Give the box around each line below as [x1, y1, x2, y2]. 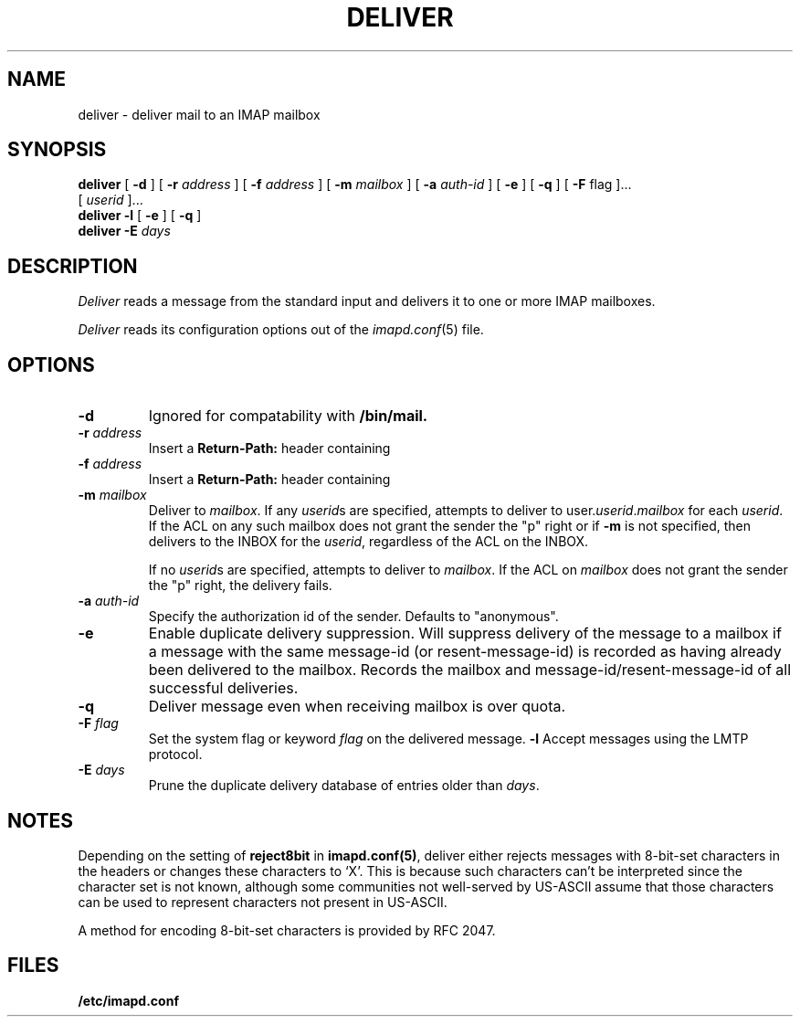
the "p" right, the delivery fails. [148, 577, 332, 594]
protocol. [148, 746, 203, 763]
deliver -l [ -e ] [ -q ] [78, 207, 202, 224]
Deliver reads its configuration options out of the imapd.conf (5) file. [78, 322, 484, 338]
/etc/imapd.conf [78, 992, 179, 1008]
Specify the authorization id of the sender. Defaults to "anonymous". [148, 608, 559, 625]
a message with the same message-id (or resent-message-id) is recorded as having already [148, 642, 782, 661]
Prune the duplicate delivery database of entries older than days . [148, 777, 540, 794]
